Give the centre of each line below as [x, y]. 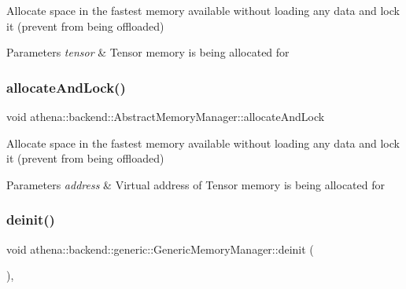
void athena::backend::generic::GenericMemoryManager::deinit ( [160, 249]
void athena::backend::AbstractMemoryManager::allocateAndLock [166, 116]
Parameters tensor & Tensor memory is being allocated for [148, 52]
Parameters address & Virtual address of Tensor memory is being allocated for [196, 184]
